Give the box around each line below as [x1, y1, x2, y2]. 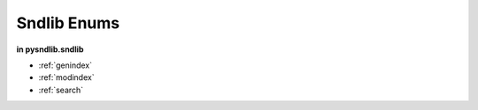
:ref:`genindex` [38, 60, 93, 70]
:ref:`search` [38, 84, 84, 95]
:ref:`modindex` [38, 72, 95, 83]
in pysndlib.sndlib [16, 44, 84, 55]
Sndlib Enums [16, 13, 119, 33]
